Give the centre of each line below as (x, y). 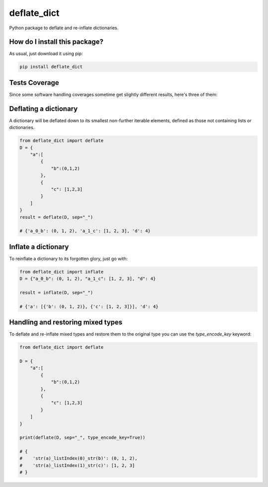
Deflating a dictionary (43, 108)
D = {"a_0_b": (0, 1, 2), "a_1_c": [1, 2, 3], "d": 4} (88, 279)
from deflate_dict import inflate (62, 272)
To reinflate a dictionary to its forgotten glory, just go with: (68, 259)
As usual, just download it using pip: (46, 54)
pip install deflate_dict (51, 67)
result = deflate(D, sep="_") (56, 217)
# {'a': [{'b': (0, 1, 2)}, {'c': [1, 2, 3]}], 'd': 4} (89, 306)
